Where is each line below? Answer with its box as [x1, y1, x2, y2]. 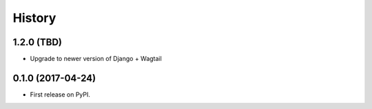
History [12, 10, 56, 25]
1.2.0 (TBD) [12, 36, 62, 48]
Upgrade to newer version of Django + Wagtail [30, 55, 162, 63]
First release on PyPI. [30, 90, 91, 99]
